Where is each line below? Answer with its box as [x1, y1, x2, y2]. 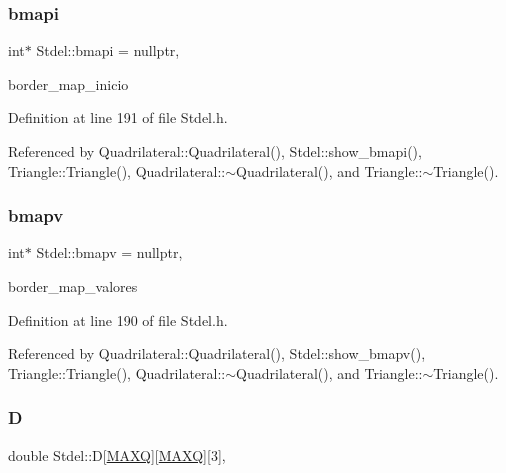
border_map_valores [8, 276, 138, 296]
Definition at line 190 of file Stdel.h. [8, 309, 228, 330]
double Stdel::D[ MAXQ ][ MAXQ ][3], [8, 444, 226, 465]
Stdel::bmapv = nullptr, [36, 242, 183, 263]
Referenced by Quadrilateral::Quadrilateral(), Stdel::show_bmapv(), [8, 343, 426, 364]
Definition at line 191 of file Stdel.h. [8, 107, 228, 128]
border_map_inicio [8, 73, 129, 94]
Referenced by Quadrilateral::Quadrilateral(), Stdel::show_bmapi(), [8, 141, 422, 161]
